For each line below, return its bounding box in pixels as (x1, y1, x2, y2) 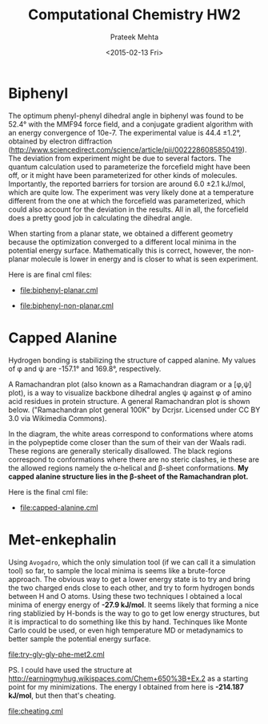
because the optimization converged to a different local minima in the (8, 237, 237, 246)
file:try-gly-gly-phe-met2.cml (8, 649, 106, 659)
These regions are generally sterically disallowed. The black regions (8, 446, 233, 455)
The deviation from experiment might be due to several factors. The (8, 153, 232, 163)
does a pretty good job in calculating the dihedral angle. (8, 212, 193, 222)
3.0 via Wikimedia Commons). (8, 413, 107, 423)
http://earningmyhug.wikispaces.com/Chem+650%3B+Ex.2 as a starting (8, 673, 249, 683)
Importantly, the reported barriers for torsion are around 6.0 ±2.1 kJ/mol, (8, 179, 246, 188)
